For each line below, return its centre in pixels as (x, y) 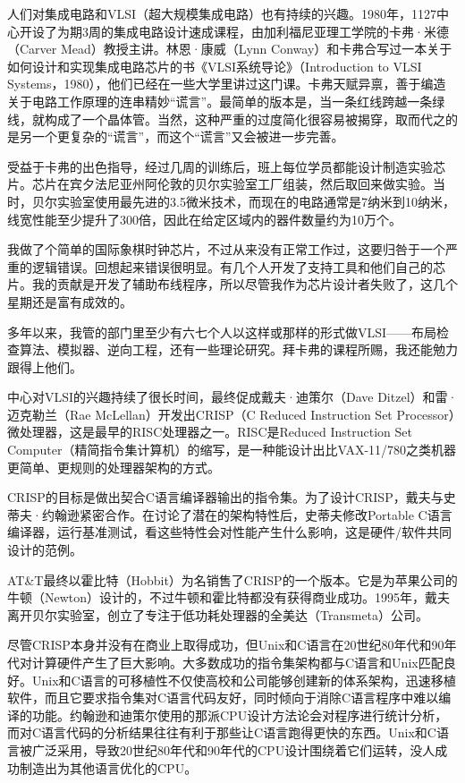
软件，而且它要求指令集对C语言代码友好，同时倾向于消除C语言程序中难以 (223, 698)
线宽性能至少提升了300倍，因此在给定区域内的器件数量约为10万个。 (204, 219)
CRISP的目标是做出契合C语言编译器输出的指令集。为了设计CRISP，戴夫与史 (232, 497)
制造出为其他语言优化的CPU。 (108, 767)
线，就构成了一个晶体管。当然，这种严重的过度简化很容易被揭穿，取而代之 (226, 119)
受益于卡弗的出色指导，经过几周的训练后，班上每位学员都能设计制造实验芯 (226, 166)
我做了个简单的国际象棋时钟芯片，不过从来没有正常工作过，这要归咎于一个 (226, 249)
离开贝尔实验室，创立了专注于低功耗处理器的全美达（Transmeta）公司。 (218, 614)
